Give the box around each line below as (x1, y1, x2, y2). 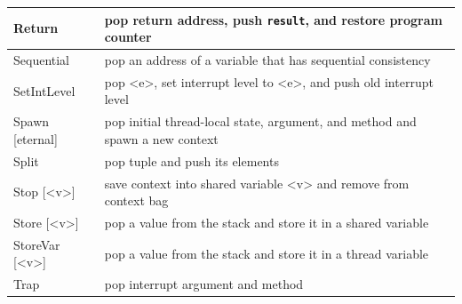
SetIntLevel (13, 81, 76, 100)
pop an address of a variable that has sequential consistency (104, 51, 431, 68)
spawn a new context (104, 129, 219, 148)
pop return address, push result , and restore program (104, 10, 442, 28)
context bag (104, 191, 169, 210)
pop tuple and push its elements (104, 151, 279, 170)
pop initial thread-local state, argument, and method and (104, 112, 417, 131)
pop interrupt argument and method (104, 275, 304, 293)
